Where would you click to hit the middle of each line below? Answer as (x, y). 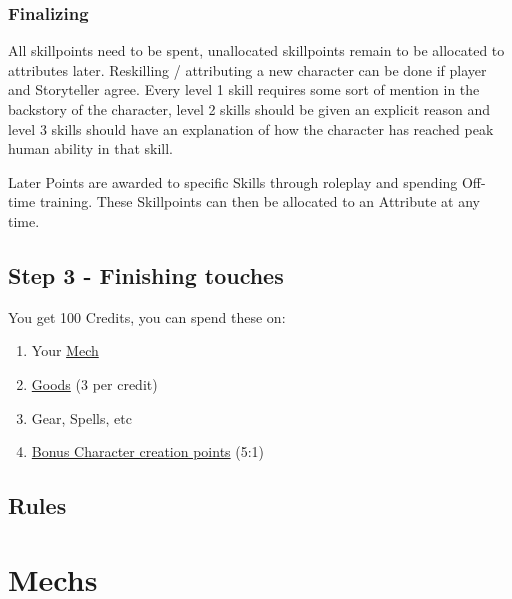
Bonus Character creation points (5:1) (148, 451)
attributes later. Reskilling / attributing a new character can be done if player (247, 69)
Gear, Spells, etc (81, 417)
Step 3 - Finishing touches (146, 274)
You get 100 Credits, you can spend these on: (147, 316)
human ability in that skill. (91, 148)
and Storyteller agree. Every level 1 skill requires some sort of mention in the (244, 89)
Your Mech (65, 350)
